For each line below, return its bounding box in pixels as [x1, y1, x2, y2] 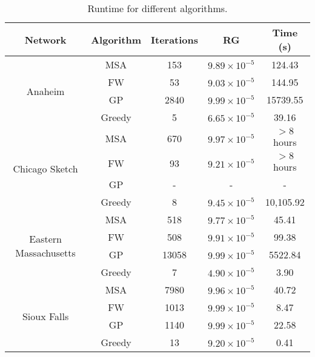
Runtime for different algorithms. [87, 1, 228, 15]
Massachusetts [15, 246, 76, 260]
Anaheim [26, 84, 65, 98]
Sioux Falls [22, 309, 69, 323]
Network [24, 32, 67, 47]
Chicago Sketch [13, 161, 78, 175]
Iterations [151, 32, 199, 47]
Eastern [29, 232, 62, 246]
